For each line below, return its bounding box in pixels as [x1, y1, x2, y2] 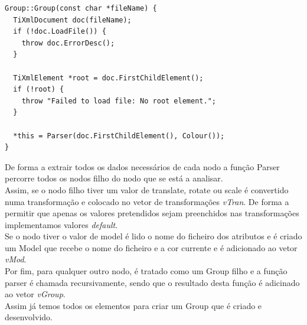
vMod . [5, 253, 27, 265]
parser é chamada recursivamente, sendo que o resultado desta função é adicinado [5, 276, 300, 288]
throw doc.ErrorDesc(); [21, 38, 115, 47]
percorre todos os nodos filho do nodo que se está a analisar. [5, 172, 223, 184]
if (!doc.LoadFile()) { [13, 27, 106, 36]
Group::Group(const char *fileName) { [5, 4, 157, 12]
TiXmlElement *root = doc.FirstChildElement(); [13, 73, 204, 82]
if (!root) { [13, 85, 64, 94]
